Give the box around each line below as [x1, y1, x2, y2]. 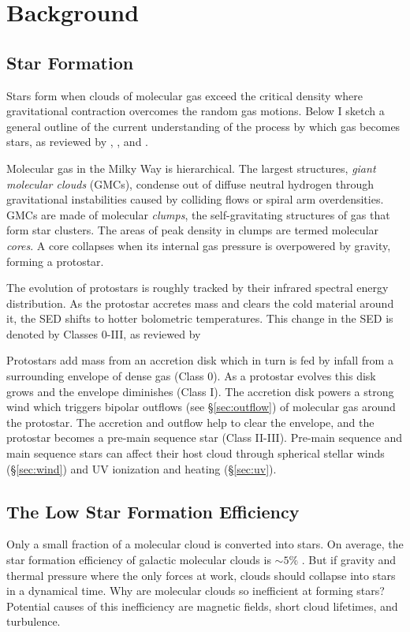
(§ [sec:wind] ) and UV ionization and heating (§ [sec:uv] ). [6, 460, 277, 477]
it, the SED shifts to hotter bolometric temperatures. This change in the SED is [6, 310, 393, 327]
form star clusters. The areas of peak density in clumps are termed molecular [6, 222, 379, 238]
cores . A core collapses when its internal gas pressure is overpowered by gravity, [6, 237, 391, 253]
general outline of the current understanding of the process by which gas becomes [6, 118, 401, 134]
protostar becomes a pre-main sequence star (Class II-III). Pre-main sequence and [6, 429, 403, 446]
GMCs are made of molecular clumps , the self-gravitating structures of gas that [6, 206, 390, 223]
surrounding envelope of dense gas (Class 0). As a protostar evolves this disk [6, 368, 376, 384]
